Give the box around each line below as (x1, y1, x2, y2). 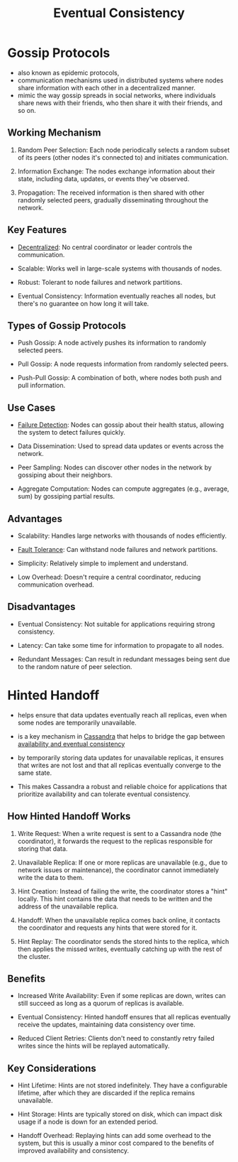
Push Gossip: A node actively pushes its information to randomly (17, 339, 207, 347)
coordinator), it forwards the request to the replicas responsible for (17, 837, 213, 845)
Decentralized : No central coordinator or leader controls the (17, 243, 193, 251)
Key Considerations (7, 1062, 97, 1074)
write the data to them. (17, 873, 84, 881)
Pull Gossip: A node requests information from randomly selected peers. (17, 360, 229, 369)
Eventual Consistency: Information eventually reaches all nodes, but (17, 291, 216, 300)
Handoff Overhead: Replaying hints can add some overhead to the (17, 1131, 211, 1140)
